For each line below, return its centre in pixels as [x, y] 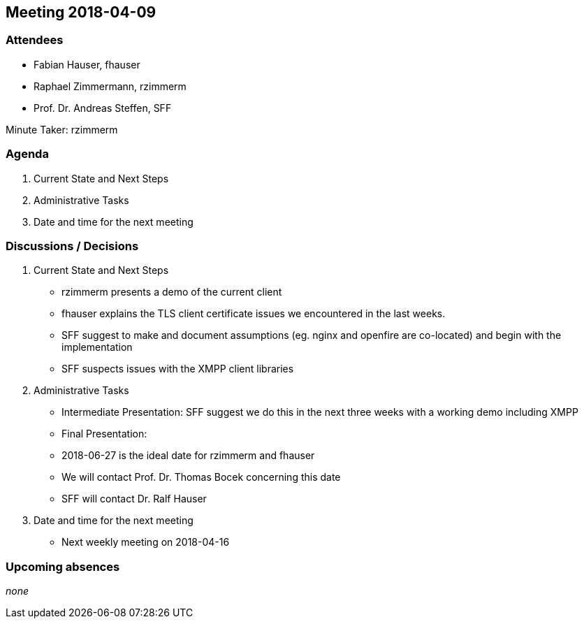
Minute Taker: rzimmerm [62, 129]
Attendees [35, 40]
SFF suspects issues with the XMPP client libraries [178, 369]
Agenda [27, 154]
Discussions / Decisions [72, 246]
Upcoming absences [63, 566]
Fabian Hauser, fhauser [87, 64]
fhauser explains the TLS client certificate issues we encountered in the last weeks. [254, 314]
